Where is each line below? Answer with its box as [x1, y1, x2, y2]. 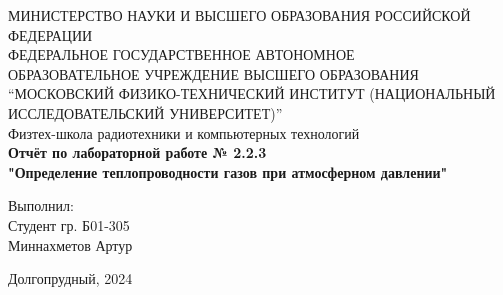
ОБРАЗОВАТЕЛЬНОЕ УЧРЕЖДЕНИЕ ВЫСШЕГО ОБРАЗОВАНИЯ [8, 63, 419, 84]
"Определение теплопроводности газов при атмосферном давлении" [8, 161, 448, 182]
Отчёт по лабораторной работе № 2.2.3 [8, 142, 267, 163]
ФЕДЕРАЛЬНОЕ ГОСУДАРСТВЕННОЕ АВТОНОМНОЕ [8, 44, 355, 65]
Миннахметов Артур [8, 234, 133, 255]
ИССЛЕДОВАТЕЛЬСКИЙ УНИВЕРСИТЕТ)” [8, 102, 283, 123]
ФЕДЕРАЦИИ [8, 24, 93, 45]
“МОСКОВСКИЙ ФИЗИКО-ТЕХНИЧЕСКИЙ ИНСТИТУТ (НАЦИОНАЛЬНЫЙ [8, 83, 496, 104]
